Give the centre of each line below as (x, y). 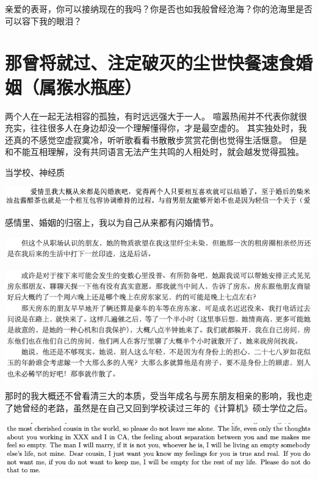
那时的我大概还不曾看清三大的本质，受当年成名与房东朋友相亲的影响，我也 (154, 396)
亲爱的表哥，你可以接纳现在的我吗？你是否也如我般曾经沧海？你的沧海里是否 (159, 9)
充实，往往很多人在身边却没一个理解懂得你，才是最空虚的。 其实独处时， (152, 128)
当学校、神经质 (35, 172)
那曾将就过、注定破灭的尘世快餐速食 (150, 63)
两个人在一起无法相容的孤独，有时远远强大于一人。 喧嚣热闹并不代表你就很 (156, 116)
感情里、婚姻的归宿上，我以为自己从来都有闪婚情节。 (112, 222)
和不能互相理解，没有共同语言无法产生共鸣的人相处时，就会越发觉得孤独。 (154, 152)
